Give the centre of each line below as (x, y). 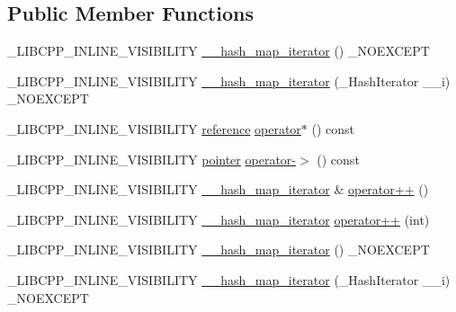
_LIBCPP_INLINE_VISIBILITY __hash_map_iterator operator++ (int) (219, 219)
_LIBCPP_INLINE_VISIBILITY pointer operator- (152, 159)
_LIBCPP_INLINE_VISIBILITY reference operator (154, 128)
